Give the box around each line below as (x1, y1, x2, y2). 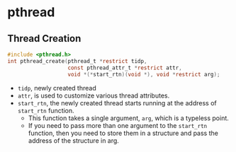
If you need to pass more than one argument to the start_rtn (28, 121, 208, 129)
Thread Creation (7, 33, 82, 45)
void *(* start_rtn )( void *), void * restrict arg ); (67, 71, 220, 78)
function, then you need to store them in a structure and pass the (28, 129, 218, 137)
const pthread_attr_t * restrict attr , (67, 64, 182, 71)
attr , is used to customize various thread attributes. (17, 91, 170, 100)
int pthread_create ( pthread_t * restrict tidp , (7, 57, 147, 64)
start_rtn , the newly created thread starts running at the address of (17, 98, 218, 107)
